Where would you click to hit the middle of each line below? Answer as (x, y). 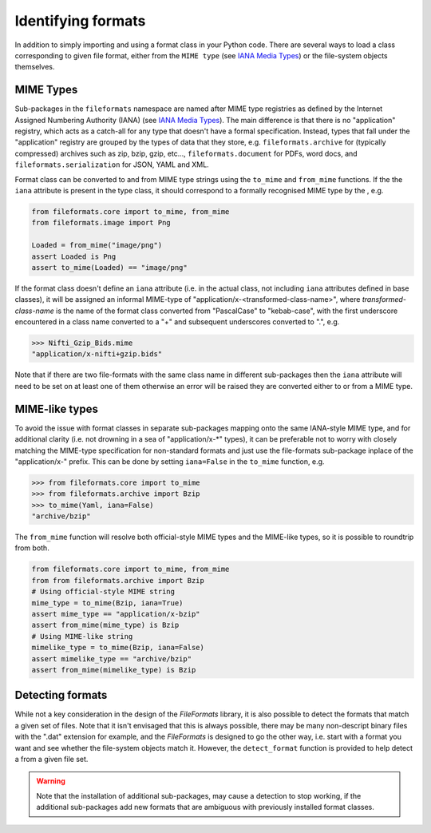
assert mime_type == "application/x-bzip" (116, 614)
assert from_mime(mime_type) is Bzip (105, 625)
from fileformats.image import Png (101, 223)
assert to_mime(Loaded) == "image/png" (109, 267)
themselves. (35, 67)
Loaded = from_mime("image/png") (97, 245)
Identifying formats (80, 21)
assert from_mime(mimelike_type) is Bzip (114, 670)
